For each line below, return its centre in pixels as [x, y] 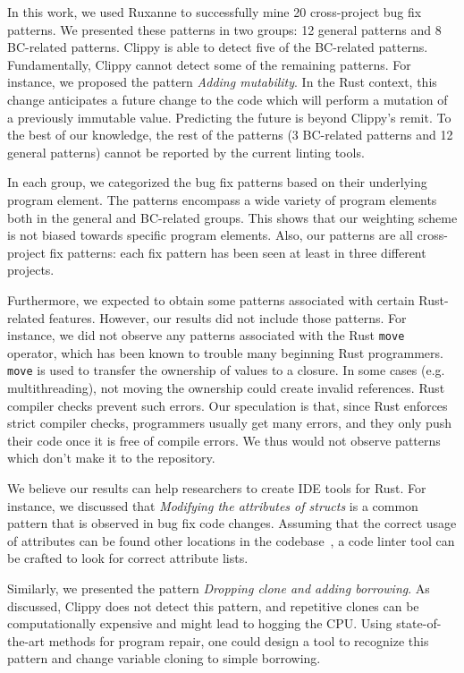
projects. [31, 270]
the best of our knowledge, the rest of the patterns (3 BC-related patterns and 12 [230, 135]
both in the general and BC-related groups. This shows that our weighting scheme [232, 217]
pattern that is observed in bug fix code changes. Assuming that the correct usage [232, 523]
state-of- [419, 623]
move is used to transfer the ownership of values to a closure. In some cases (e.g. [226, 370]
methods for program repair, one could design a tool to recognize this [239, 640]
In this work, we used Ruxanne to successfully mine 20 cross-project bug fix [215, 12]
